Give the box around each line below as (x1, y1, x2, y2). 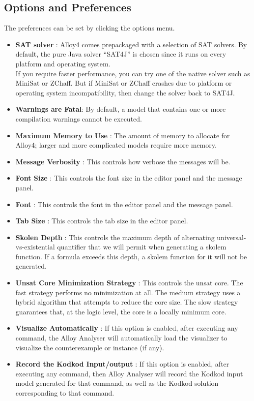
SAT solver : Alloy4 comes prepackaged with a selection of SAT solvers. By (15, 39, 247, 49)
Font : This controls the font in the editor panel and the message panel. (15, 199, 233, 209)
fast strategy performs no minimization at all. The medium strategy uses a (15, 287, 241, 297)
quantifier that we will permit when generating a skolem (57, 242, 226, 252)
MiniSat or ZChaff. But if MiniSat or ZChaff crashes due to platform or (15, 78, 232, 88)
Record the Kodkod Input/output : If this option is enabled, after (15, 359, 229, 369)
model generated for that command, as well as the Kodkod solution (15, 378, 219, 388)
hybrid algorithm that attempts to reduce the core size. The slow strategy (15, 297, 238, 307)
